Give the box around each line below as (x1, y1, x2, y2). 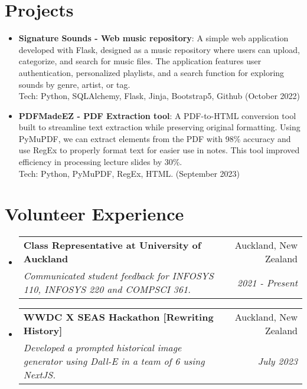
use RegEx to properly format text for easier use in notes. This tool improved (18, 144, 300, 156)
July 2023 (257, 354, 298, 368)
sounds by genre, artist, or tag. (18, 78, 130, 90)
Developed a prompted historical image (23, 341, 182, 355)
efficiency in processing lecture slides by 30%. (18, 156, 182, 168)
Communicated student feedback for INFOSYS (23, 269, 214, 283)
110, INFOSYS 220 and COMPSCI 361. (23, 282, 191, 296)
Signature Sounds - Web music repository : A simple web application (18, 32, 289, 44)
